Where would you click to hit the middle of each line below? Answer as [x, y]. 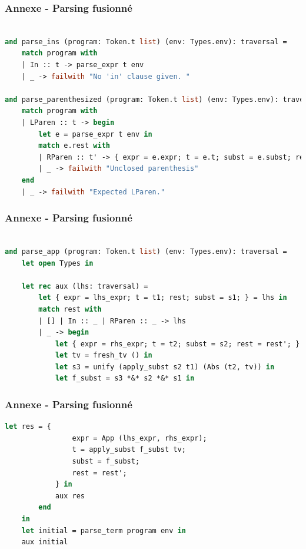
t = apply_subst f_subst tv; [129, 450]
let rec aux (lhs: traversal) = [85, 286]
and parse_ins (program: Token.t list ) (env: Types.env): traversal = [146, 42]
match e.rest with [74, 146]
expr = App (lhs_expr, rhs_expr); [139, 438]
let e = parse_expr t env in [95, 134]
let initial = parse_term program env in [104, 530]
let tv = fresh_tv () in [104, 355]
